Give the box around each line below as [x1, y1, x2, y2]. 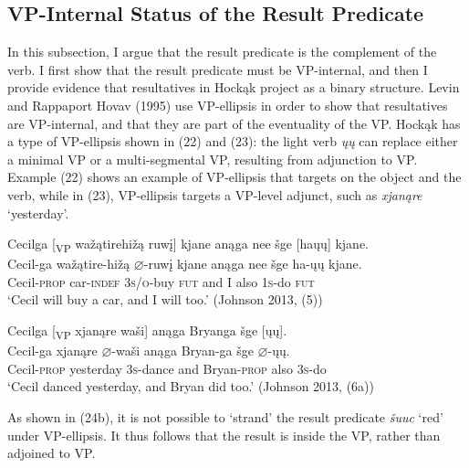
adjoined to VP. [7, 443, 96, 463]
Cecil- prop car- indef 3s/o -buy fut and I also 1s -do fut [7, 271, 315, 291]
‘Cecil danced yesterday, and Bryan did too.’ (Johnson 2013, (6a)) [7, 377, 374, 396]
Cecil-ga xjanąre [7, 341, 98, 360]
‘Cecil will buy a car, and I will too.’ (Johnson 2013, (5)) [7, 290, 323, 309]
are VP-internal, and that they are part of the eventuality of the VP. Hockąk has [7, 113, 461, 133]
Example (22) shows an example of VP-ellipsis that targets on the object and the [7, 167, 462, 186]
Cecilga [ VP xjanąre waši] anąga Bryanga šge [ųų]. [7, 321, 287, 342]
